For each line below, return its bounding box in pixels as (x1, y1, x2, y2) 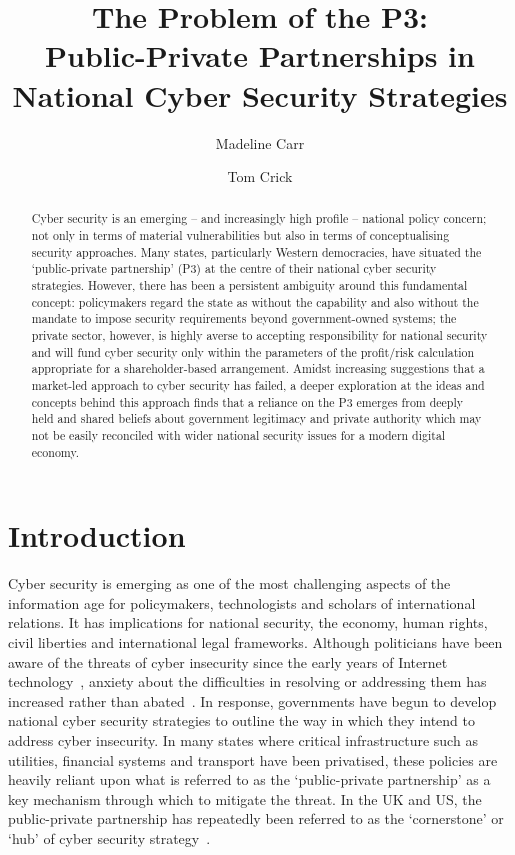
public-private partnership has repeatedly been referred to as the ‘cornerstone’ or (8, 808, 504, 829)
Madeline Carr (215, 132, 305, 153)
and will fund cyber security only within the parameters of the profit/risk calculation (31, 343, 475, 360)
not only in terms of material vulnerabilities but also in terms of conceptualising (31, 227, 450, 244)
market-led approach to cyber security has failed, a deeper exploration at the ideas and (31, 377, 485, 394)
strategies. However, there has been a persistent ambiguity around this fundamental (31, 277, 468, 294)
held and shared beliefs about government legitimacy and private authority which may (31, 410, 482, 427)
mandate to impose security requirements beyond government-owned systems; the (31, 310, 457, 327)
